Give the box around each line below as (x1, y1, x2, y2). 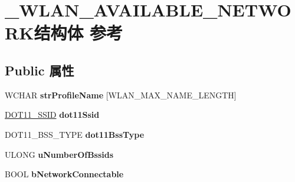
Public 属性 (5, 61, 74, 79)
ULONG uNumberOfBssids (5, 148, 114, 160)
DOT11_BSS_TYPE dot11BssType (5, 128, 145, 140)
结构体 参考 (34, 21, 123, 45)
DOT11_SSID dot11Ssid (5, 108, 100, 121)
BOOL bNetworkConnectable (5, 168, 124, 180)
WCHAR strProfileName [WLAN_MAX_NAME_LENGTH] (5, 88, 237, 101)
